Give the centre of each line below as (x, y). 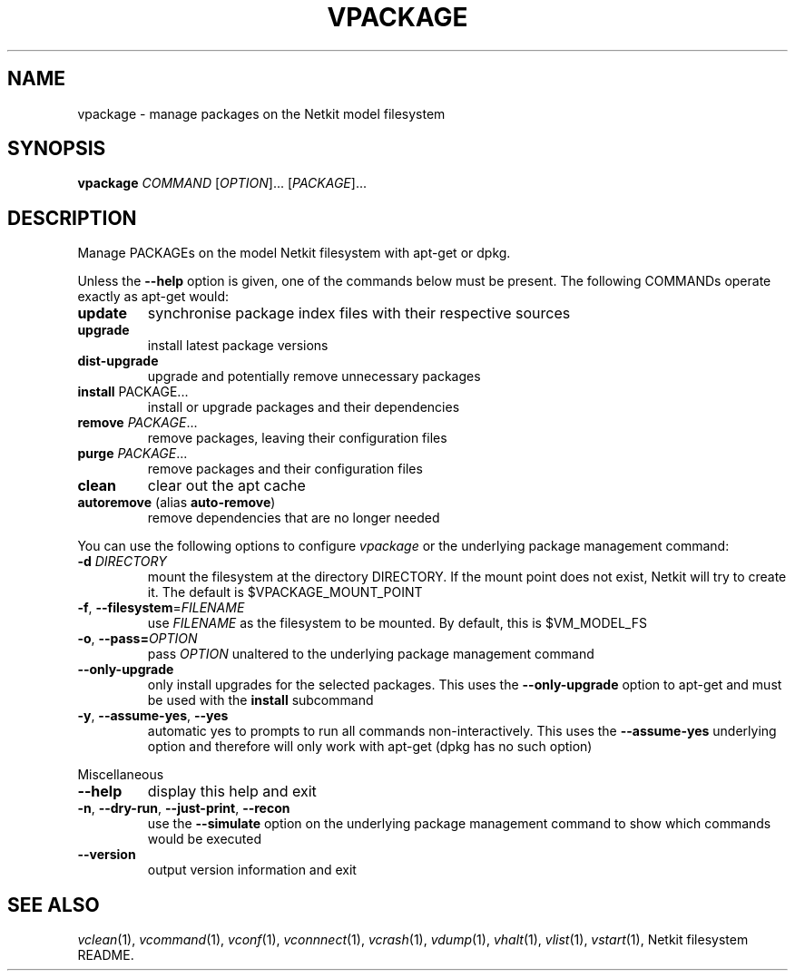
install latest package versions (238, 346)
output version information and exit (252, 870)
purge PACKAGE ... (132, 454)
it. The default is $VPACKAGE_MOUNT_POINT (285, 592)
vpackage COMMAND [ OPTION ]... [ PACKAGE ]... (222, 183)
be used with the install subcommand (260, 700)
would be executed (205, 839)
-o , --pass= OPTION (137, 639)
